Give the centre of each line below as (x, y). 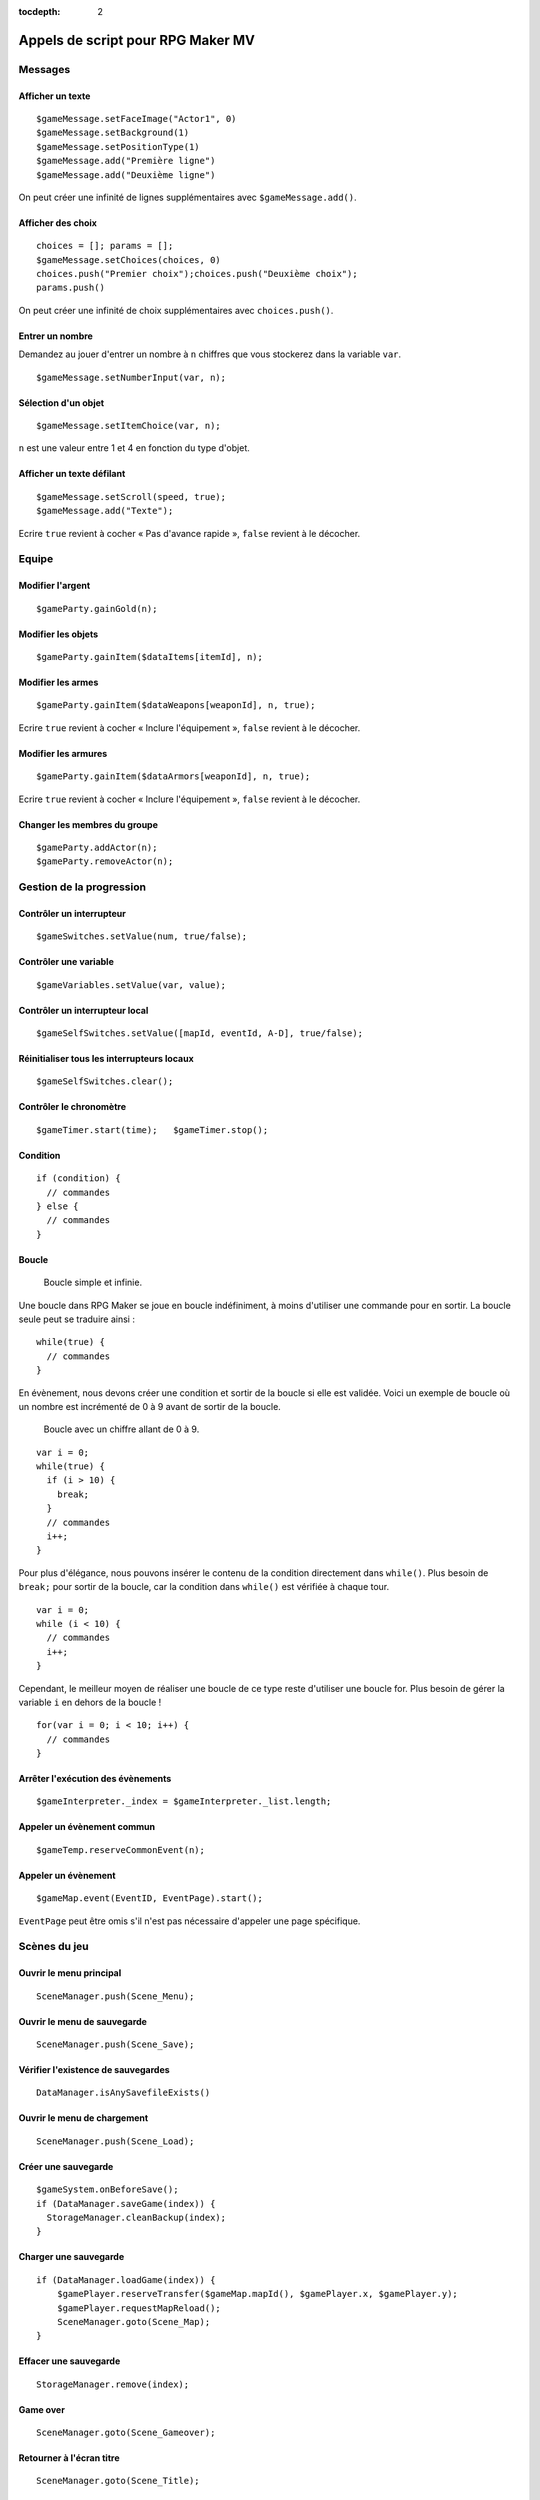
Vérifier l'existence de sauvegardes (94, 2069)
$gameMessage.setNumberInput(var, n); (131, 377)
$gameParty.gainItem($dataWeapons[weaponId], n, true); (176, 705)
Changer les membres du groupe (88, 824)
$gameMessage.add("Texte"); (105, 511)
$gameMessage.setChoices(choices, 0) (129, 259)
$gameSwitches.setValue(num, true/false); (142, 936)
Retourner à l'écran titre (69, 2458)
